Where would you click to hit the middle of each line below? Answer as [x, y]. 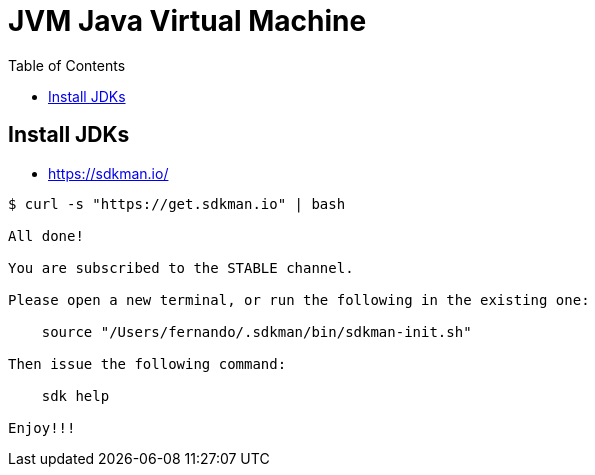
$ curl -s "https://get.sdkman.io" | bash [177, 203]
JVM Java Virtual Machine [187, 21]
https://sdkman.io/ [108, 173]
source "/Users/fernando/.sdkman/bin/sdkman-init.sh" [256, 331]
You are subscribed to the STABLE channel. [181, 267]
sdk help [75, 395]
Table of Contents [67, 65]
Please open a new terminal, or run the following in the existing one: [299, 299]
